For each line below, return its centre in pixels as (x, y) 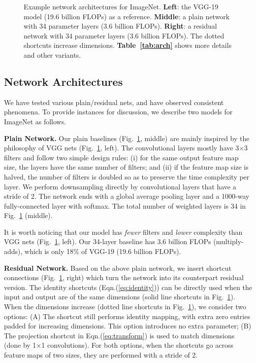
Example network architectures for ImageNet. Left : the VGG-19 (121, 6)
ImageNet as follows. (35, 121)
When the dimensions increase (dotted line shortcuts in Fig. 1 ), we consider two (125, 307)
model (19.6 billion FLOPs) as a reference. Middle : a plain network (127, 16)
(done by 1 (20, 345)
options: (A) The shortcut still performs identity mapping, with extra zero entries (127, 316)
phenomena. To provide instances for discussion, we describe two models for (118, 112)
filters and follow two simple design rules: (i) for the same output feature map (121, 157)
